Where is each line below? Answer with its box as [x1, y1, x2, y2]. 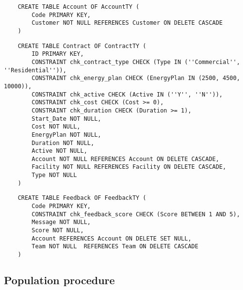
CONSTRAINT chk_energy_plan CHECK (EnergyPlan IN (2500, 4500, [32, 75, 240, 82]
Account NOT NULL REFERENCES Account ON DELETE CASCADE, [32, 155, 219, 162]
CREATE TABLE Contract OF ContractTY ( [17, 42, 146, 49]
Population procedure [4, 273, 115, 288]
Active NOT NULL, [32, 147, 87, 155]
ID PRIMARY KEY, [32, 50, 84, 58]
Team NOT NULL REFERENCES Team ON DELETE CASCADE [32, 243, 198, 250]
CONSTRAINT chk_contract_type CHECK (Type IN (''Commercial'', [32, 58, 240, 65]
